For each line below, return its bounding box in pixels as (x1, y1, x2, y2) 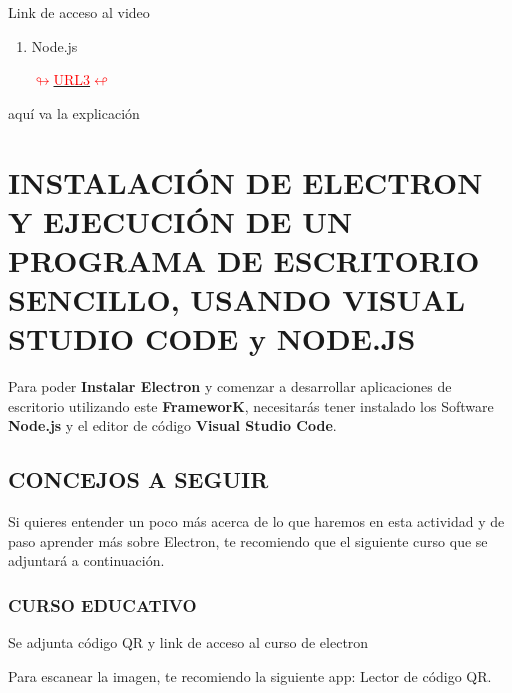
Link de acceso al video (8, 2, 150, 22)
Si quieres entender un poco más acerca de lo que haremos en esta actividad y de (8, 511, 505, 532)
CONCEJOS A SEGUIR (8, 464, 269, 495)
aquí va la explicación (8, 102, 140, 123)
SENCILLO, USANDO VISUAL (8, 279, 466, 320)
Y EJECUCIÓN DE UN (8, 200, 353, 241)
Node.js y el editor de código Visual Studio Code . (8, 415, 337, 436)
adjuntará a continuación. (8, 550, 165, 571)
